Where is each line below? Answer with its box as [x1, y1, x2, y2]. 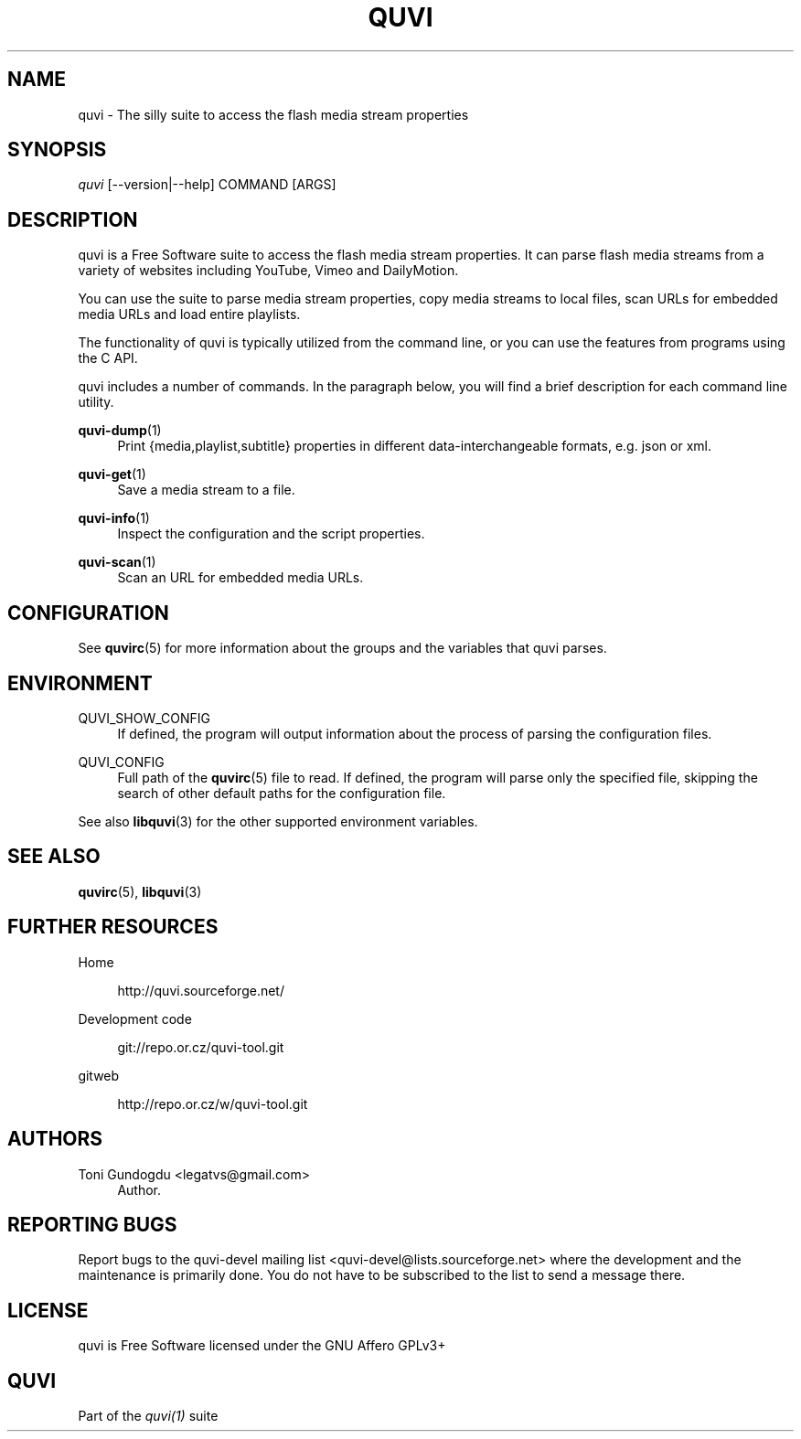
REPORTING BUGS [7, 1212, 177, 1236]
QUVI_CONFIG [78, 753, 165, 770]
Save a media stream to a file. [117, 482, 295, 498]
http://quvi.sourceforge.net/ [117, 982, 284, 998]
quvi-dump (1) [78, 422, 162, 439]
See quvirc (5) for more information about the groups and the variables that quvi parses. [78, 640, 607, 656]
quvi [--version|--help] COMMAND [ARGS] [78, 176, 336, 193]
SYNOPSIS [7, 138, 107, 162]
